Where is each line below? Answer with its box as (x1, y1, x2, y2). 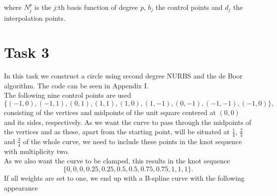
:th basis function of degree (56, 2, 138, 12)
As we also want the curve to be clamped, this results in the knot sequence (4, 156, 230, 166)
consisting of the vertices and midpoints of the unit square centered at (4, 107, 216, 117)
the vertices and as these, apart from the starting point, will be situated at (4, 126, 230, 137)
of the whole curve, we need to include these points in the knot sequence (23, 136, 242, 146)
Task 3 (4, 42, 49, 62)
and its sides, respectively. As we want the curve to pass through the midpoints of (4, 117, 251, 127)
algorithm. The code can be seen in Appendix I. (4, 80, 149, 90)
